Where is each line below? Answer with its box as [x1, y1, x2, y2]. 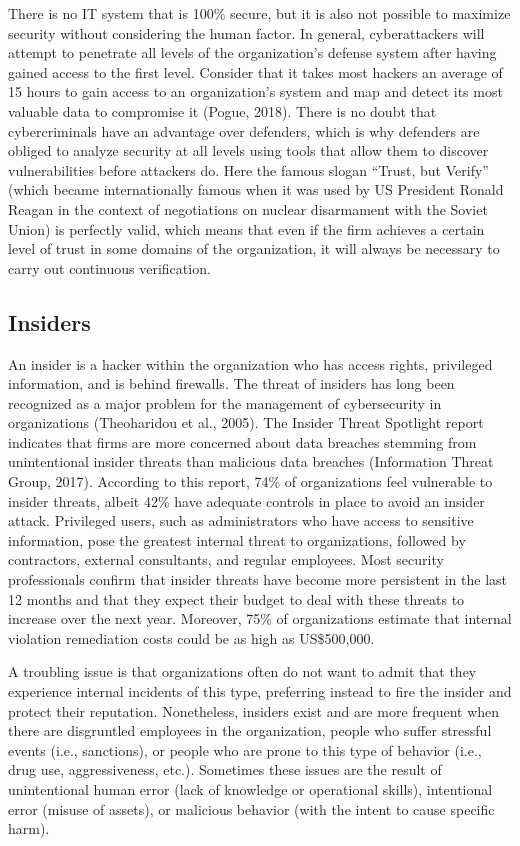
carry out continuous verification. [8, 257, 211, 278]
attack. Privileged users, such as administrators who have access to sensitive [8, 510, 474, 531]
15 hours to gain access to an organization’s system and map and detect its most [8, 81, 503, 102]
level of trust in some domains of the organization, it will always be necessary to [8, 238, 500, 259]
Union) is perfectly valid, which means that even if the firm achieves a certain [8, 218, 485, 239]
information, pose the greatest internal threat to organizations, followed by [8, 529, 466, 550]
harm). [8, 818, 50, 839]
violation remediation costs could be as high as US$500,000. [8, 627, 375, 648]
